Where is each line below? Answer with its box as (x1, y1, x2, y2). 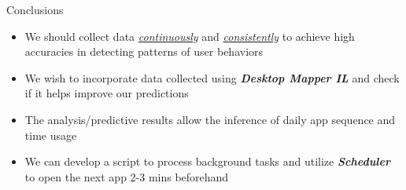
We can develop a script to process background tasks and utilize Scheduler (24, 153, 390, 170)
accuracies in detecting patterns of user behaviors (24, 43, 264, 60)
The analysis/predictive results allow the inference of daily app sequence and (24, 111, 396, 127)
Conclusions (6, 2, 64, 17)
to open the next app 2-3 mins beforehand (24, 168, 229, 185)
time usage (24, 126, 77, 143)
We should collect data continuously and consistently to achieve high (24, 27, 355, 44)
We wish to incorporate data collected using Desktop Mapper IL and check (24, 69, 400, 86)
